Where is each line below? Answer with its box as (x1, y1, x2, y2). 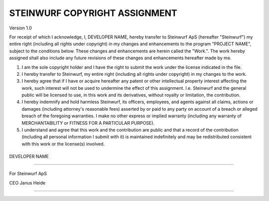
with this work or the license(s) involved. (21, 141, 105, 147)
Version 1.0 (9, 25, 32, 31)
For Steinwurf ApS (9, 171, 47, 177)
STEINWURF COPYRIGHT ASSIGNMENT (9, 7, 177, 18)
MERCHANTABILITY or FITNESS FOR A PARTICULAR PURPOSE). (21, 120, 154, 126)
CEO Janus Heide (9, 180, 46, 186)
